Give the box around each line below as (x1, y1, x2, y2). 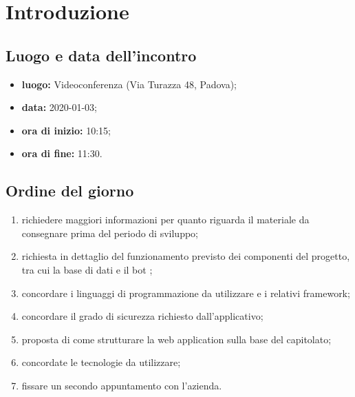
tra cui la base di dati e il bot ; (21, 262, 153, 276)
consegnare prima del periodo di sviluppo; (21, 225, 198, 240)
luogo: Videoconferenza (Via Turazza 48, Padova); (21, 77, 237, 91)
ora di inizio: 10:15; (21, 123, 111, 137)
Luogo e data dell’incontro (6, 44, 197, 65)
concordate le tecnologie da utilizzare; (21, 355, 181, 369)
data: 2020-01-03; (21, 100, 98, 114)
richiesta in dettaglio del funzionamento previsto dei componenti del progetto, (21, 249, 350, 263)
